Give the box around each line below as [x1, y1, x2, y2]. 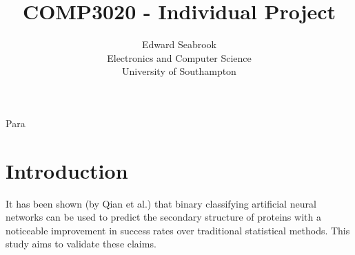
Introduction [6, 156, 128, 184]
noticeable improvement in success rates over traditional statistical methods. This [6, 223, 350, 237]
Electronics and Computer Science [107, 50, 252, 65]
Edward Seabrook [141, 37, 217, 52]
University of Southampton [122, 64, 236, 78]
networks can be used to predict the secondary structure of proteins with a [6, 210, 321, 224]
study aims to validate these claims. [6, 236, 156, 251]
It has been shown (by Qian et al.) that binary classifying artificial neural [6, 196, 316, 210]
